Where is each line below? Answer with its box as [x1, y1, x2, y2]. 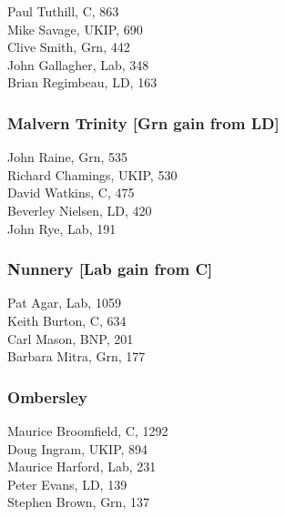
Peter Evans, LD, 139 [7, 474, 127, 493]
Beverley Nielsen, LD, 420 [7, 200, 152, 219]
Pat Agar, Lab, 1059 [7, 293, 121, 312]
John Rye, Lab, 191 [7, 218, 117, 238]
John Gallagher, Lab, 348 [7, 55, 149, 74]
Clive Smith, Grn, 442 [7, 37, 130, 56]
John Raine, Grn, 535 [7, 147, 127, 167]
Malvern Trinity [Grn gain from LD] [7, 111, 280, 134]
